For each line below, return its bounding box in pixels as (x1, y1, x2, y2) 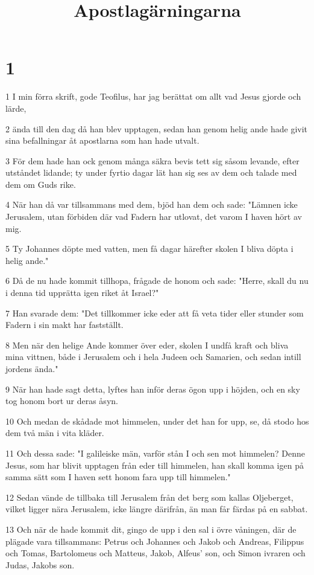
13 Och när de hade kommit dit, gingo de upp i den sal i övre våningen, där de (5, 522, 297, 535)
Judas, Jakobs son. (5, 558, 75, 571)
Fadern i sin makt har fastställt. (5, 318, 124, 331)
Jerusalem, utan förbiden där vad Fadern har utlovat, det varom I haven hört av (5, 210, 302, 223)
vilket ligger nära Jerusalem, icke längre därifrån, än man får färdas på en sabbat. (5, 503, 308, 515)
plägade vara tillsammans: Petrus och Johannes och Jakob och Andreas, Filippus (5, 535, 304, 547)
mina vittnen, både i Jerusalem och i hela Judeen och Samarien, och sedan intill (5, 350, 301, 363)
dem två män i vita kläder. (5, 426, 104, 439)
